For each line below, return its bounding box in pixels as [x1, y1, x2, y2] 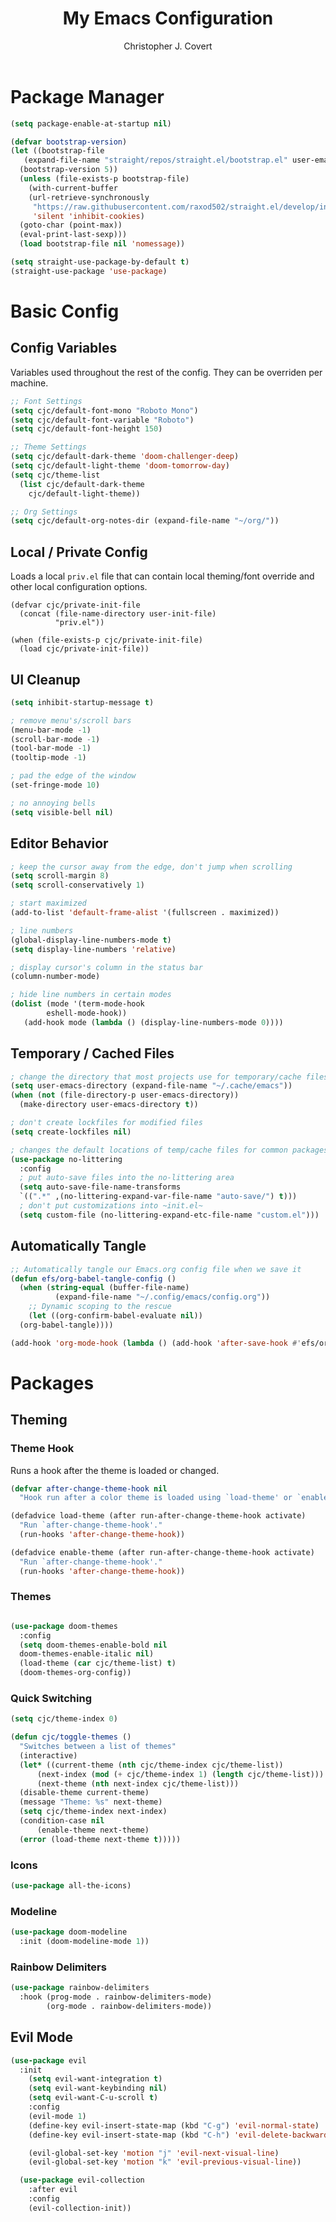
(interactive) [19, 1750, 78, 1761]
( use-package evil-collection [19, 2175, 145, 2186]
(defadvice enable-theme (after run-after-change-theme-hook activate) [10, 1547, 315, 1557]
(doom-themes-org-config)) [19, 1668, 132, 1678]
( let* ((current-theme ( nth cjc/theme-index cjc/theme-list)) [19, 1760, 284, 1770]
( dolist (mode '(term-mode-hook [10, 999, 145, 1009]
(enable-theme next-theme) [36, 1825, 150, 1835]
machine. [10, 377, 49, 389]
